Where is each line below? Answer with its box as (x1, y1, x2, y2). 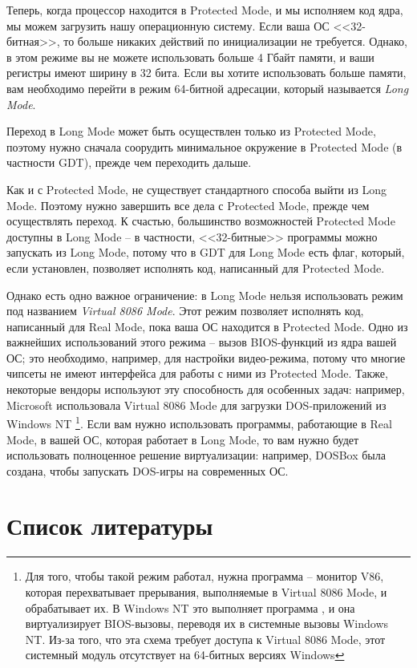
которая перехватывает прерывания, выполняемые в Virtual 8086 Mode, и (25, 584, 387, 600)
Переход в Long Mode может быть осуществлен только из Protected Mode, (6, 123, 376, 140)
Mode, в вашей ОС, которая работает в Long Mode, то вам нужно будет (6, 431, 359, 447)
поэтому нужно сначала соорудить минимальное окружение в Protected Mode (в (6, 138, 403, 155)
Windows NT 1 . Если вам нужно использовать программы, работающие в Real (6, 413, 392, 431)
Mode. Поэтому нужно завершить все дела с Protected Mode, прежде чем (6, 196, 370, 213)
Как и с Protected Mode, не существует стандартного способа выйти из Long (6, 180, 387, 197)
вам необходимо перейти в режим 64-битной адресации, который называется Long (6, 79, 409, 96)
